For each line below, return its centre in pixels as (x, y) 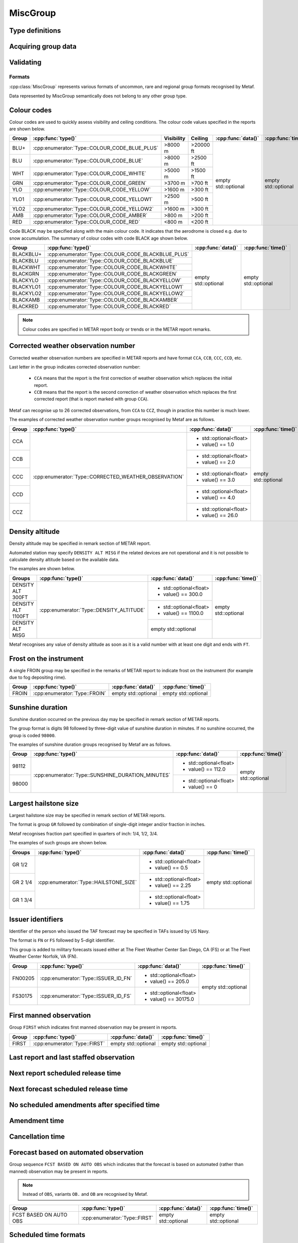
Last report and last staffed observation (72, 1057)
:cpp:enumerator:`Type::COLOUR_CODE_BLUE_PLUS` (96, 148)
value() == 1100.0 (183, 613)
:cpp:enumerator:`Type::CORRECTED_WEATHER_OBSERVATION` (109, 476)
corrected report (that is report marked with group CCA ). (91, 399)
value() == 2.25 (173, 885)
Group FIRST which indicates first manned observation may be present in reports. (93, 1027)
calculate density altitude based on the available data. (64, 559)
